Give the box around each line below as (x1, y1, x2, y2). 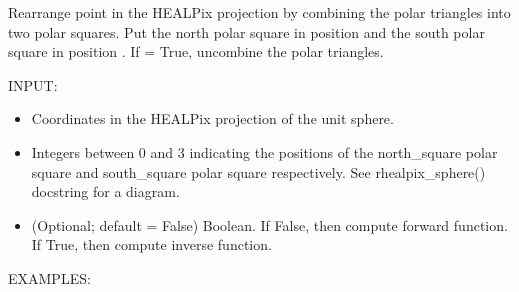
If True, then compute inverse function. (31, 234, 272, 255)
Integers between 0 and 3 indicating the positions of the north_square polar (31, 141, 498, 162)
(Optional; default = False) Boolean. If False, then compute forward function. (31, 214, 508, 235)
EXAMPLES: (8, 267, 91, 288)
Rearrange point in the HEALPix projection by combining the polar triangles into (8, 2, 511, 22)
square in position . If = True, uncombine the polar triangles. (8, 41, 384, 62)
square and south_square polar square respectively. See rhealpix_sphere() (31, 161, 486, 182)
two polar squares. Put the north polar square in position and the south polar (8, 21, 485, 42)
